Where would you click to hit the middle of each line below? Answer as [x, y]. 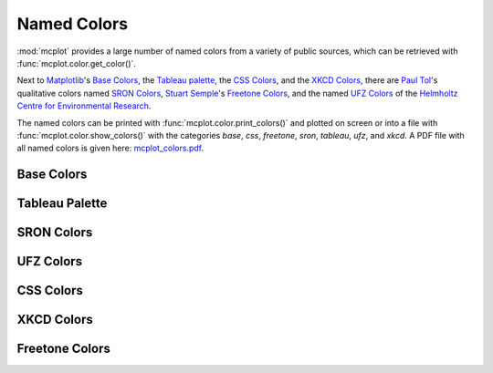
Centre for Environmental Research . [84, 106]
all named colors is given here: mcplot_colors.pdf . [110, 148]
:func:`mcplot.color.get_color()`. [77, 63]
